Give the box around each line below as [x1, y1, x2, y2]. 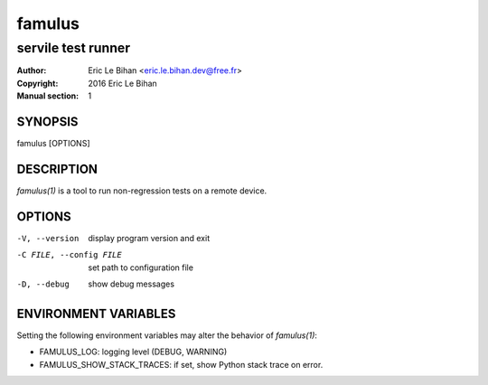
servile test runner [16, 40, 131, 56]
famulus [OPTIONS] [16, 138, 90, 149]
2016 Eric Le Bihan [88, 78, 157, 89]
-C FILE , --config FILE [16, 249, 122, 260]
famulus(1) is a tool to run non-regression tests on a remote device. [16, 185, 267, 196]
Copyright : [16, 78, 59, 89]
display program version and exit [88, 232, 211, 243]
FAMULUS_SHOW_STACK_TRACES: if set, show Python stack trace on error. [39, 359, 324, 370]
